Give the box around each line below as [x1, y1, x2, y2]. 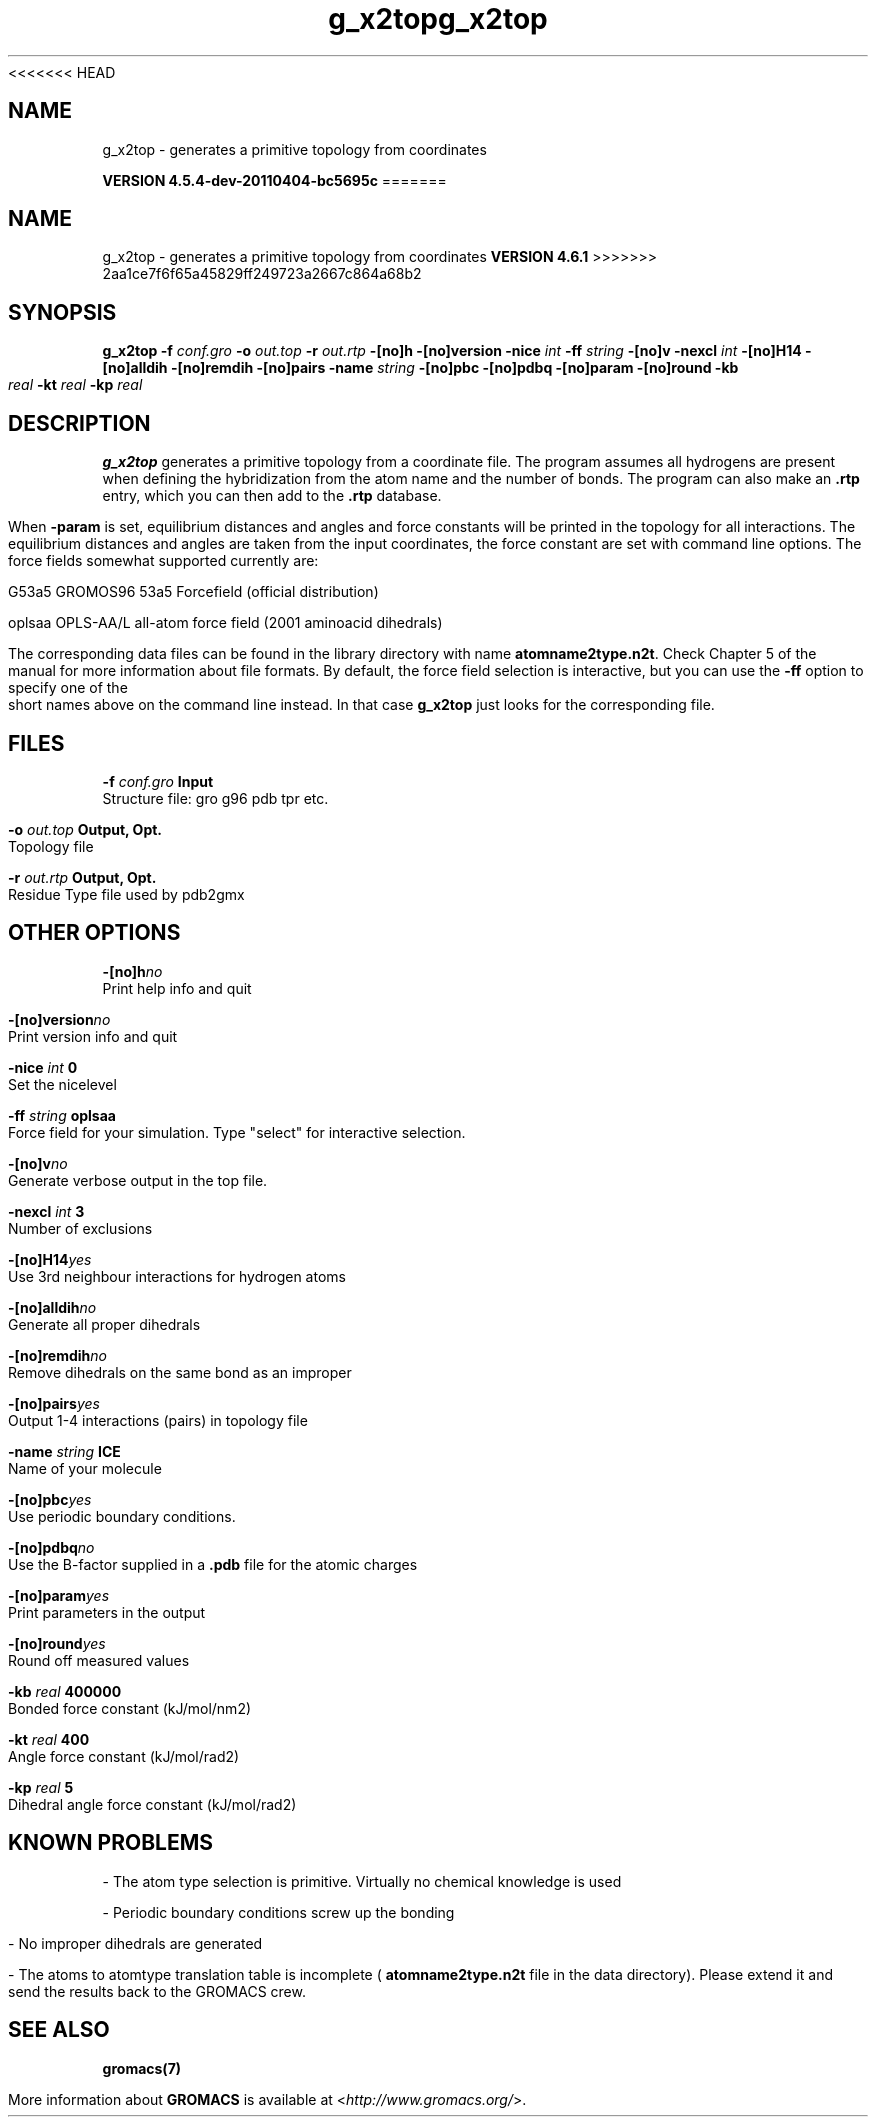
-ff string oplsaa [8, 1106, 116, 1124]
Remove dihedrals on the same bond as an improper [8, 1363, 352, 1381]
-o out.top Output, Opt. [8, 820, 163, 838]
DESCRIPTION [8, 410, 151, 436]
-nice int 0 [8, 1058, 78, 1076]
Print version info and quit [8, 1027, 178, 1045]
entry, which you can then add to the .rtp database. [102, 487, 442, 505]
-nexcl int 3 [8, 1202, 85, 1220]
